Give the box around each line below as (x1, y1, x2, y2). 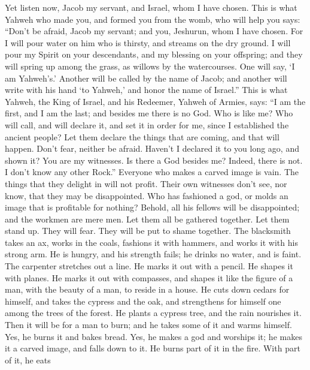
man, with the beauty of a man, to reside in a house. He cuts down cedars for (5, 283, 290, 296)
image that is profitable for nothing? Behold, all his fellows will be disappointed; (5, 201, 300, 213)
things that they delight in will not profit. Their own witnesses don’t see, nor (5, 177, 287, 189)
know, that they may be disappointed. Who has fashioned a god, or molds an (5, 189, 288, 201)
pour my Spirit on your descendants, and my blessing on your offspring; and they (5, 48, 303, 61)
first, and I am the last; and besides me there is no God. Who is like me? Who (5, 107, 293, 119)
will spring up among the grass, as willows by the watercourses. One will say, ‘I (5, 59, 295, 72)
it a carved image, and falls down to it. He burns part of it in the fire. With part (5, 342, 300, 354)
